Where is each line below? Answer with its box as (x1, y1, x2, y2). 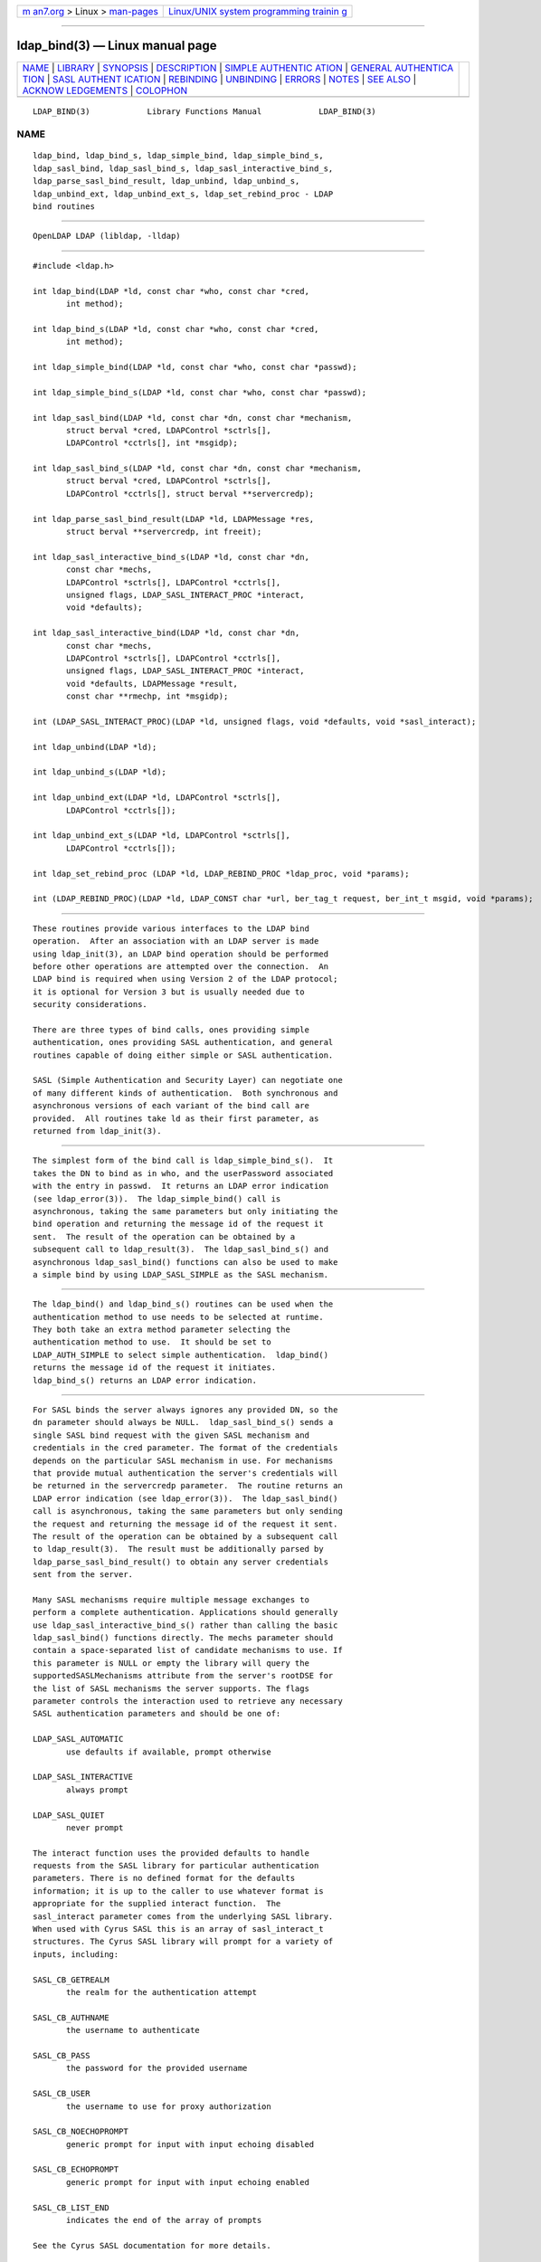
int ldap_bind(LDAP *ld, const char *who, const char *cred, (33, 286, 309, 296)
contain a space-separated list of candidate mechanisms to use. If (33, 1645, 343, 1656)
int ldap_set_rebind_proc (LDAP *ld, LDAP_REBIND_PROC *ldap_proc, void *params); (33, 869, 410, 879)
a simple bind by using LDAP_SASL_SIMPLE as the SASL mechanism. (33, 1269, 329, 1279)
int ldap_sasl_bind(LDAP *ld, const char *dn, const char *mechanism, (33, 413, 353, 423)
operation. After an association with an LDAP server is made (33, 936, 319, 946)
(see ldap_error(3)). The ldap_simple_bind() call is (33, 1193, 281, 1203)
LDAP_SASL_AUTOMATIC (33, 1734, 124, 1744)
